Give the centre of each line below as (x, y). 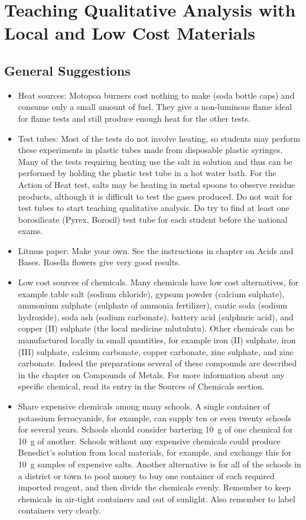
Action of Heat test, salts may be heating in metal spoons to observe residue (157, 184)
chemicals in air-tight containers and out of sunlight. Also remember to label (157, 498)
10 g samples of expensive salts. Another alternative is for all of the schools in (159, 464)
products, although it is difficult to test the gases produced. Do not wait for (155, 196)
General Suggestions (67, 70)
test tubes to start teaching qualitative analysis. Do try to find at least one (154, 208)
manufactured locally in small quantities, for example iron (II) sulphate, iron (157, 340)
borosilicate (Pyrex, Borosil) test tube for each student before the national (153, 219)
